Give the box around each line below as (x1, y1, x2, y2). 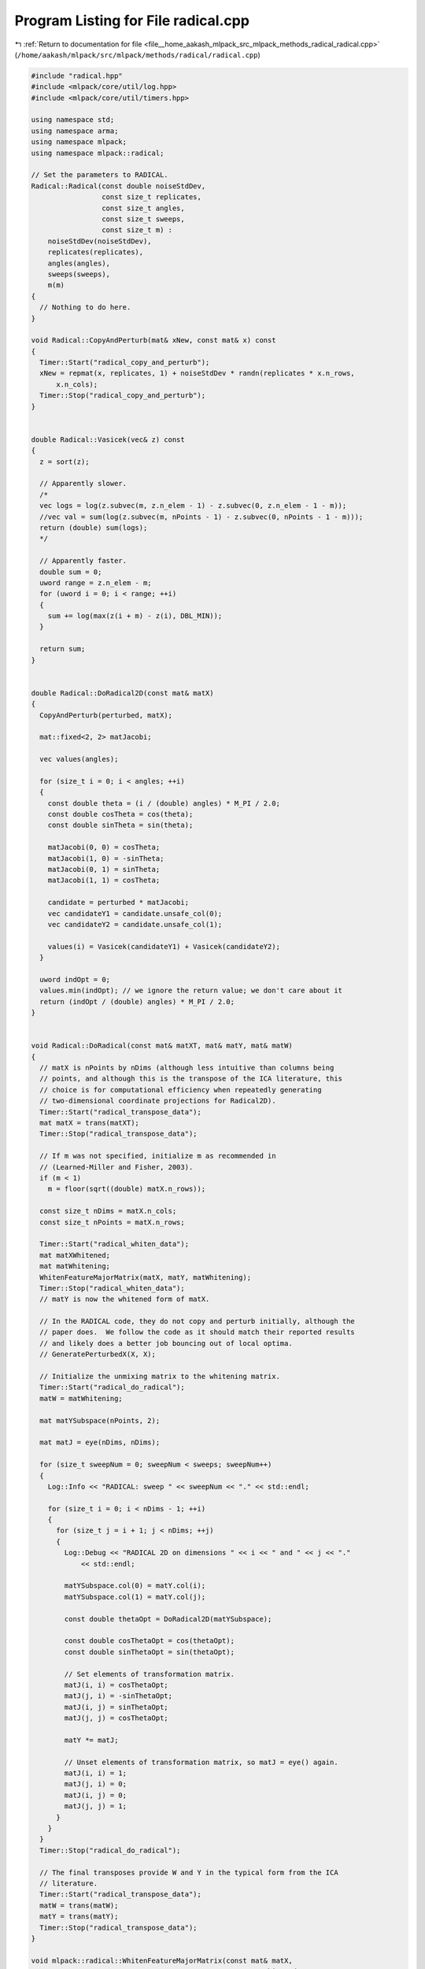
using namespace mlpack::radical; (31, 148, 164, 158)
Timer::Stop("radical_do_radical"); (39, 1845, 181, 1855)
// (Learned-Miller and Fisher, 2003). (39, 1162, 194, 1171)
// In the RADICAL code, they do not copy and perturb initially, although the (39, 1317, 356, 1326)
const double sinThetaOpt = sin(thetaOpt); (64, 1647, 235, 1656)
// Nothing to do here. (39, 303, 131, 312)
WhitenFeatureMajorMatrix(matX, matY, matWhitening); (39, 1273, 252, 1281)
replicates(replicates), (47, 248, 144, 257)
